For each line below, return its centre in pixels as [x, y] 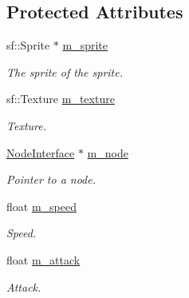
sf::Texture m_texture [61, 99]
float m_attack [43, 259]
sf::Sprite [28, 45]
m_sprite [85, 45]
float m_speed [41, 206]
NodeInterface [41, 152]
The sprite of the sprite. [65, 72]
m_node [108, 152]
